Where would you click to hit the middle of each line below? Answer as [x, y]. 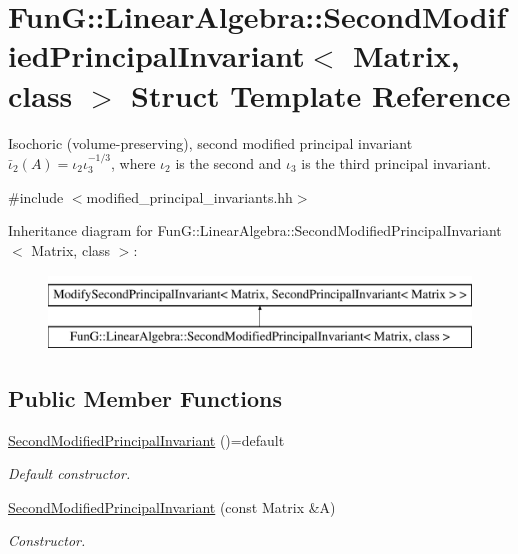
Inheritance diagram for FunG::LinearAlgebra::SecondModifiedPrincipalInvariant [255, 230]
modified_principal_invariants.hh [189, 196]
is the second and [228, 162]
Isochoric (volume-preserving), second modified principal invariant [210, 142]
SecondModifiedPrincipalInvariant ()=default [146, 439]
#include [36, 196]
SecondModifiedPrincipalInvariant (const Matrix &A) [172, 506]
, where [133, 162]
